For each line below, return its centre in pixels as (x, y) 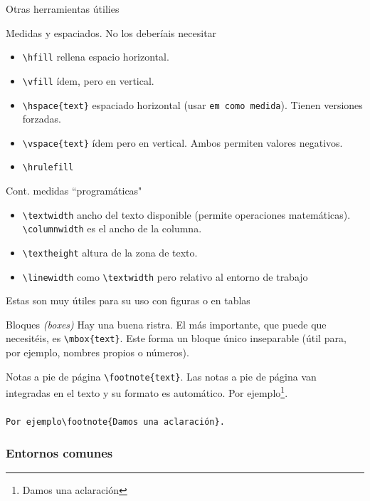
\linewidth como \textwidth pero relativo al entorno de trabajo (165, 276)
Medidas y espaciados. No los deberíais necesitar (111, 32)
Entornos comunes (59, 452)
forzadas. (42, 119)
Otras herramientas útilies (63, 9)
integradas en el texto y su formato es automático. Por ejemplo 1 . (147, 392)
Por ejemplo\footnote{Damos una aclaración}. (115, 422)
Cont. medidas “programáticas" (74, 191)
